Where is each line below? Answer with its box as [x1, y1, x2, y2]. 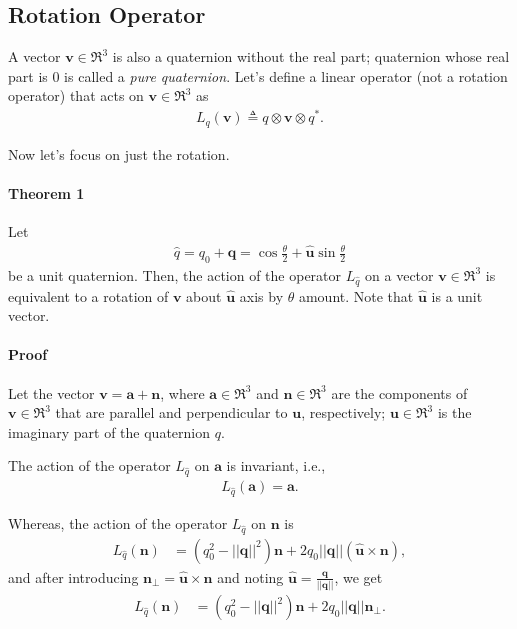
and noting [217, 566, 284, 587]
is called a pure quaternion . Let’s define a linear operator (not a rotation [64, 65, 508, 86]
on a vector [365, 264, 434, 285]
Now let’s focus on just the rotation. [8, 143, 230, 164]
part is [8, 65, 48, 86]
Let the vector [8, 382, 95, 403]
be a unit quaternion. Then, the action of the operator [8, 264, 342, 285]
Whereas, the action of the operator [8, 512, 228, 533]
